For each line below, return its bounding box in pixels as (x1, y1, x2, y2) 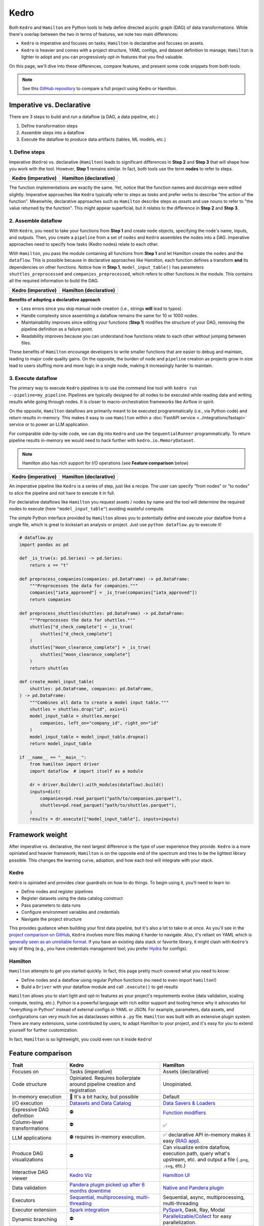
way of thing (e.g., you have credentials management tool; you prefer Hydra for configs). (9, 945, 188, 951)
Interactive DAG (12, 1169, 48, 1175)
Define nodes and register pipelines (21, 889, 93, 894)
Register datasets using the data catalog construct (21, 895, 123, 901)
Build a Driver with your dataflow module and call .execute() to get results (21, 984, 178, 990)
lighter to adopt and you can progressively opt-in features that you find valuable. (21, 54, 183, 60)
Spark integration (69, 1206, 110, 1213)
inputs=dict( (29, 789, 61, 794)
